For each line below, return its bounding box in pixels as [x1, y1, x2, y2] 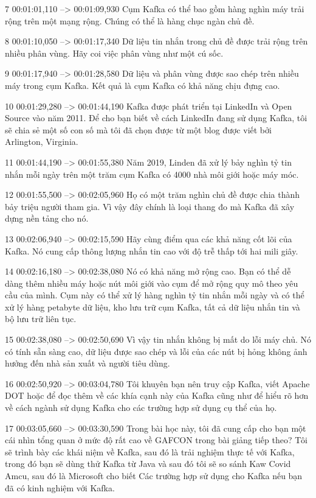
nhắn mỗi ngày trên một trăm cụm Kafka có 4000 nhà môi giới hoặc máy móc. [5, 167, 299, 180]
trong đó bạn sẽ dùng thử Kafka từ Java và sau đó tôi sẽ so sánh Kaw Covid [5, 457, 291, 470]
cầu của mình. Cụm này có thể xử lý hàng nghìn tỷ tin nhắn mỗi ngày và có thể [5, 289, 304, 301]
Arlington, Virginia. [5, 135, 78, 148]
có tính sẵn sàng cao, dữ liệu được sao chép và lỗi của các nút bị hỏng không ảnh [5, 345, 307, 357]
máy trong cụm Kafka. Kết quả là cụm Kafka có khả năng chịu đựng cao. [5, 79, 280, 91]
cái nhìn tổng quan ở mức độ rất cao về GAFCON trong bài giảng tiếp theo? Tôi [5, 433, 307, 446]
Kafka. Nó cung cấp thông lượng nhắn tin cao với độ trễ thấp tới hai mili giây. [5, 244, 298, 257]
